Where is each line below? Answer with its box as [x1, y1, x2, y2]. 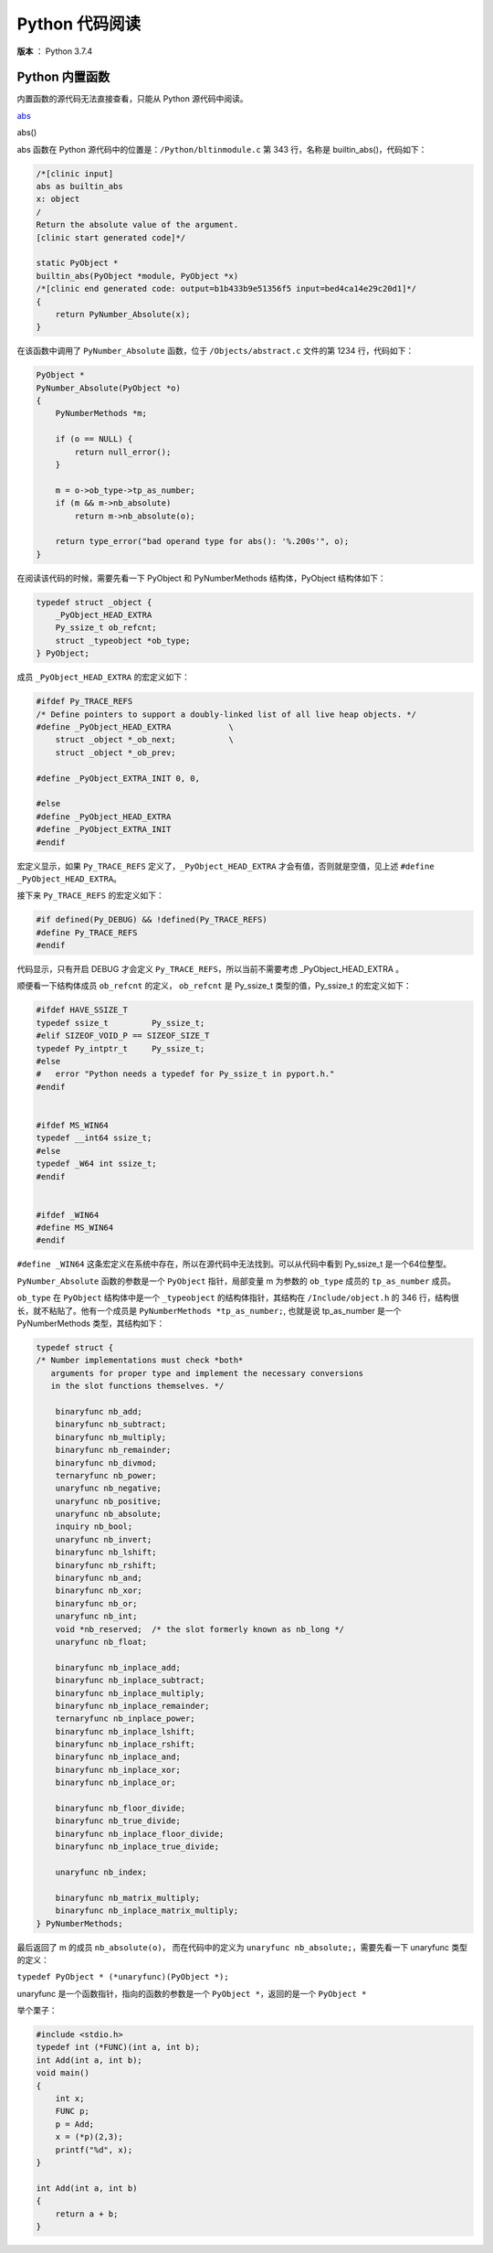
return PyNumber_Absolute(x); [55, 309, 191, 319]
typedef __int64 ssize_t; [36, 1133, 152, 1143]
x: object [36, 194, 80, 205]
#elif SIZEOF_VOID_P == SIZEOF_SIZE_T [36, 1030, 210, 1041]
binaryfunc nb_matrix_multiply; [55, 1893, 201, 1903]
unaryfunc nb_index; [55, 1867, 148, 1877]
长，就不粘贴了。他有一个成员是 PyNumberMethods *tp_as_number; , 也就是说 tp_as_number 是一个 [16, 1305, 402, 1316]
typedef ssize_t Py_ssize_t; [36, 1018, 205, 1028]
